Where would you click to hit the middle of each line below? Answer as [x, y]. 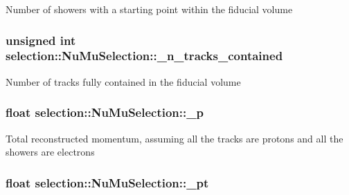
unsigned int [41, 40]
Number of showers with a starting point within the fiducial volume [149, 9]
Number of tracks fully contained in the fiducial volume [123, 81]
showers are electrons [50, 152]
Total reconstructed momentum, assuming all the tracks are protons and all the [174, 138]
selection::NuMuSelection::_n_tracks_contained [144, 56]
